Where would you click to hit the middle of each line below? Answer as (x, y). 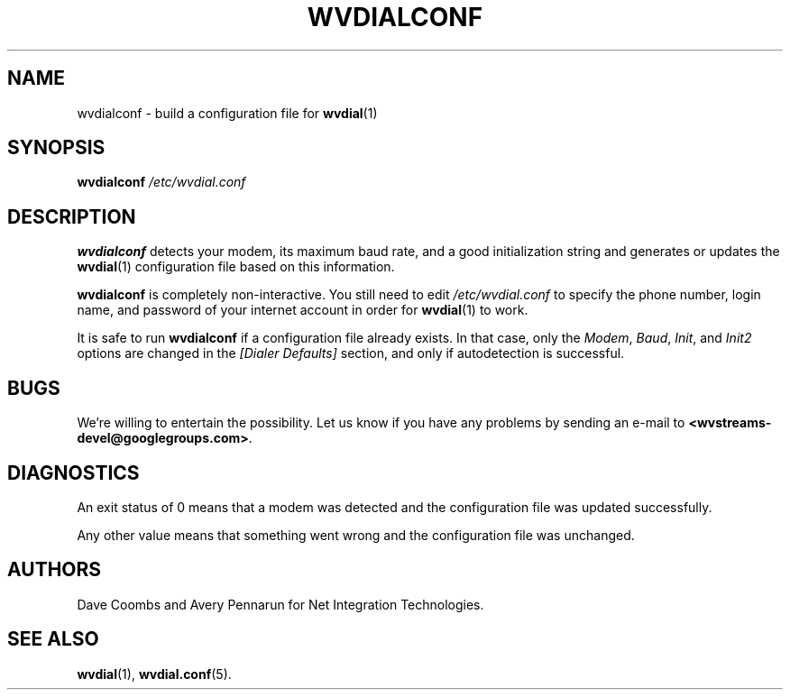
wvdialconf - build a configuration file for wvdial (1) (227, 113)
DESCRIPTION (72, 216)
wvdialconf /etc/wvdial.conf (161, 182)
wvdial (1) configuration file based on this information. (236, 267)
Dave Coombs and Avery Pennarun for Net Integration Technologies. (280, 604)
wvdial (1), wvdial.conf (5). (154, 674)
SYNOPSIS (56, 148)
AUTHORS (55, 570)
